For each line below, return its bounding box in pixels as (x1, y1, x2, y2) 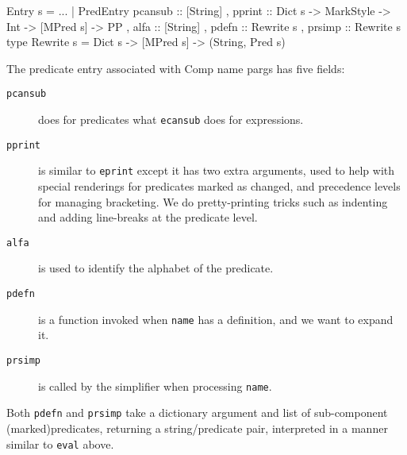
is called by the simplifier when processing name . (38, 377, 272, 394)
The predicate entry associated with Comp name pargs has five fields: (6, 60, 345, 76)
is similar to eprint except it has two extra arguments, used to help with (38, 162, 395, 179)
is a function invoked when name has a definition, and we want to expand (38, 310, 394, 327)
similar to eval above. (6, 435, 114, 452)
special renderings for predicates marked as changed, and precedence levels (38, 178, 401, 194)
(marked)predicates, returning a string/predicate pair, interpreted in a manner (6, 419, 388, 436)
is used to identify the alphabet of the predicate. (38, 260, 274, 276)
